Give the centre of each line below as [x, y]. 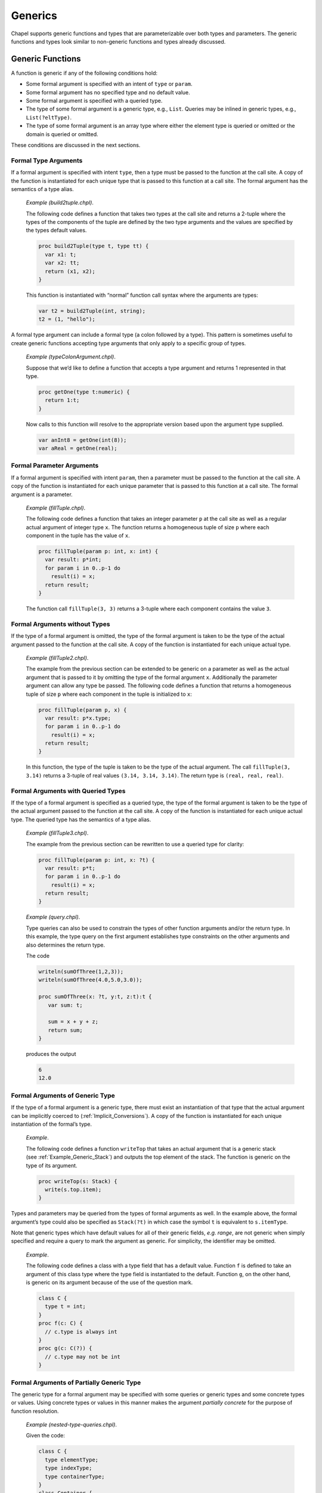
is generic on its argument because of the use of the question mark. [109, 1282]
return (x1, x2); [70, 271]
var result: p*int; [73, 560]
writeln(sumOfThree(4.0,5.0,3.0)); [90, 980]
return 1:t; [62, 400]
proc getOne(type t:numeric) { [84, 392]
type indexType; [69, 1468]
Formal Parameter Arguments [55, 466]
